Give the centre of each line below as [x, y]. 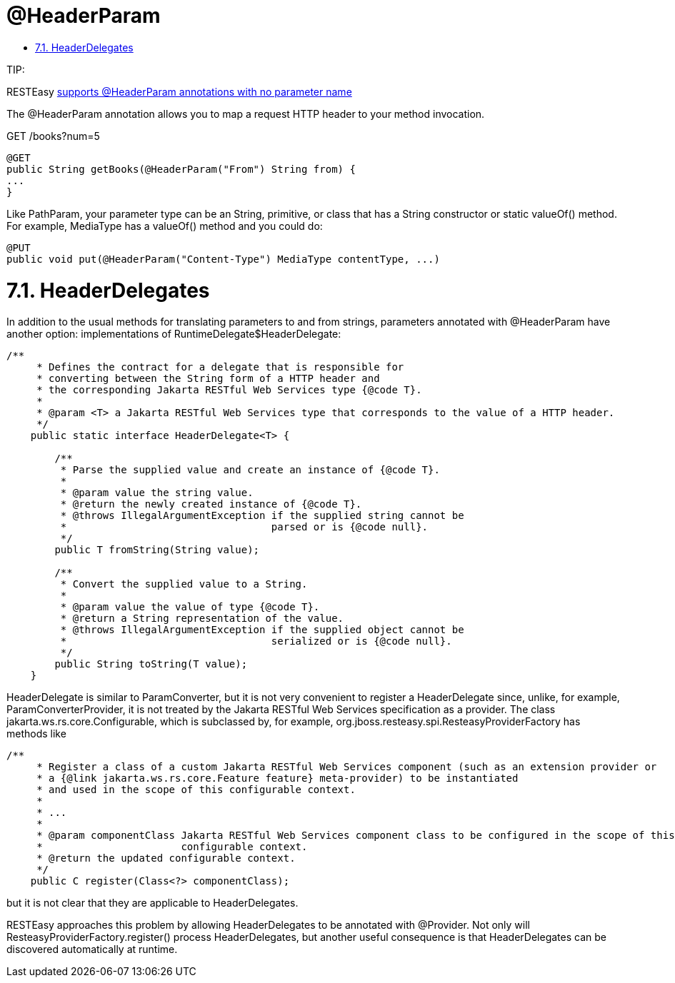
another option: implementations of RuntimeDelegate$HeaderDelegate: [174, 334]
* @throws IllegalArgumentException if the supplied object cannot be [262, 630]
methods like [36, 734]
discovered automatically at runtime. [92, 949]
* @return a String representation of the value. [202, 619]
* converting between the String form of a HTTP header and [208, 379]
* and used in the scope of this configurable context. [196, 790]
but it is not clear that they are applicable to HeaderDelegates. [152, 903]
